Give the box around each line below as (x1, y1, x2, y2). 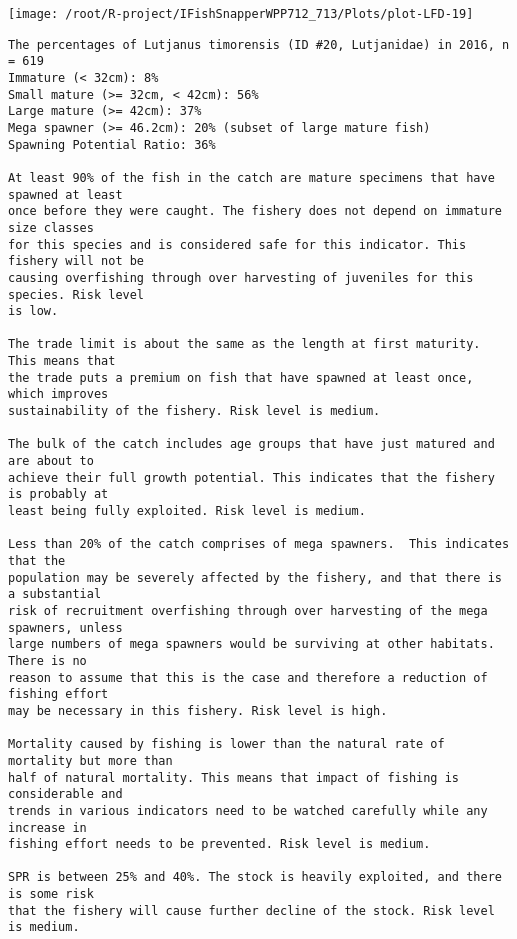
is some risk (8, 887, 94, 902)
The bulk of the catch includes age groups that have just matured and (8, 437, 495, 452)
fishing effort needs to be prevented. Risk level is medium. (8, 837, 431, 852)
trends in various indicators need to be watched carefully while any (8, 803, 488, 818)
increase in (8, 820, 87, 835)
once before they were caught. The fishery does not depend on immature (8, 204, 502, 219)
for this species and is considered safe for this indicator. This (8, 237, 467, 252)
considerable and (8, 787, 123, 802)
